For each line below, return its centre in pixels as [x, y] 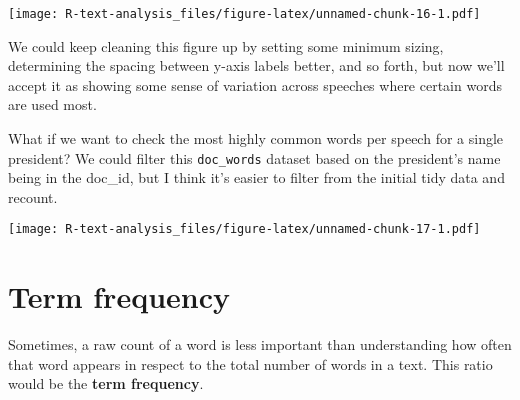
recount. [33, 196]
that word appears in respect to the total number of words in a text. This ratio [250, 363]
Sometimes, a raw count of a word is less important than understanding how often [260, 344]
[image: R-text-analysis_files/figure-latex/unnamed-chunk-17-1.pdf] [244, 229]
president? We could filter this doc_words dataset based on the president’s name [254, 157]
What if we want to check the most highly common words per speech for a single [256, 138]
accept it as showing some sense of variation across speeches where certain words [255, 84]
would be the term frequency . [106, 383]
